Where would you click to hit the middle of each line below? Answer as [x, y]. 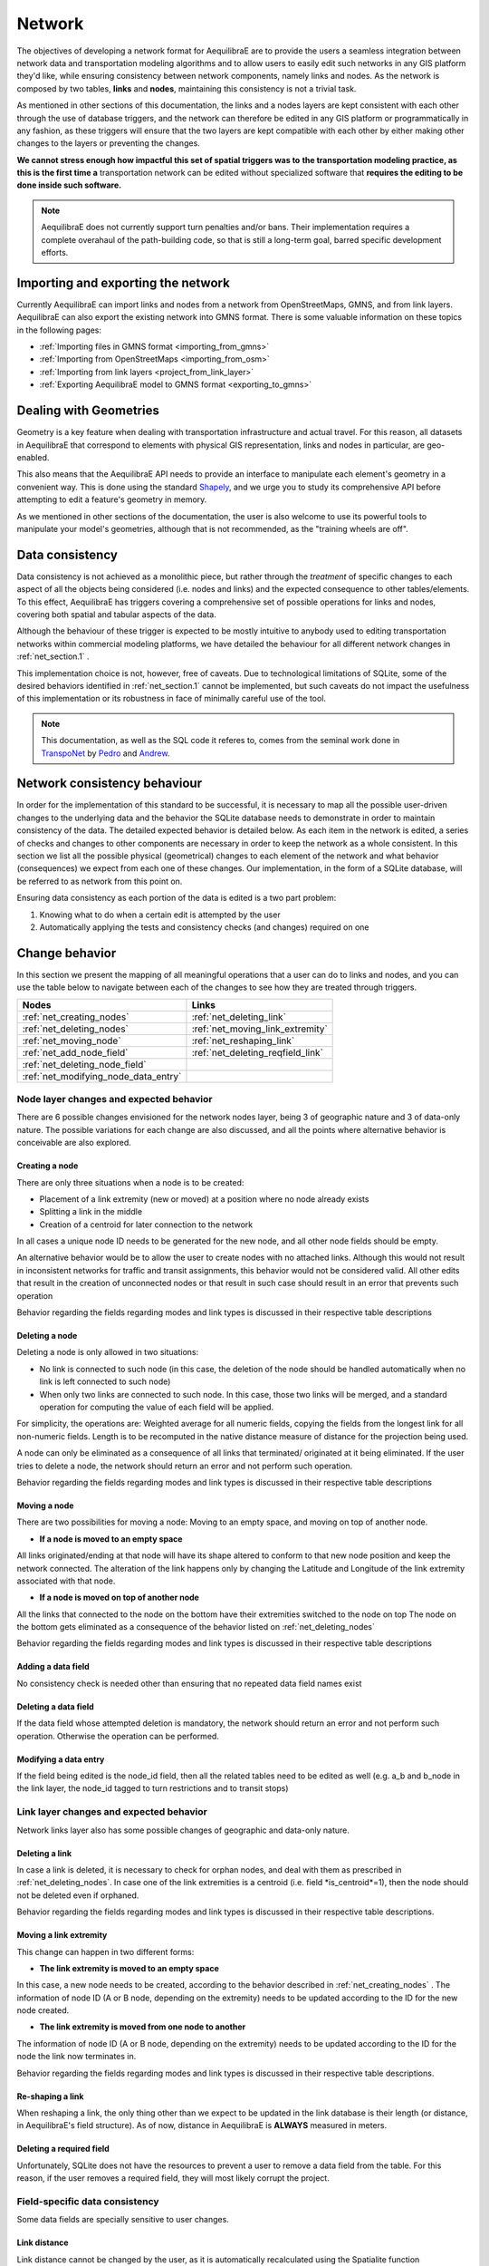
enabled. [33, 457]
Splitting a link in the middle [91, 1212]
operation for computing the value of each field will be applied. [157, 1407]
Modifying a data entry [61, 1759]
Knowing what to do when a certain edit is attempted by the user [160, 915]
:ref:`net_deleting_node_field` [84, 1064]
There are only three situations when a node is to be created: [130, 1182]
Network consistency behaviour [110, 784]
